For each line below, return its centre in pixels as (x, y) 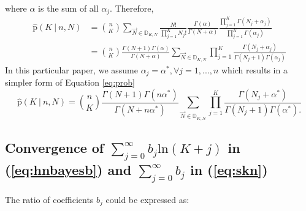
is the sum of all (68, 8)
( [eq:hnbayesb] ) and (68, 170)
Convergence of (55, 147)
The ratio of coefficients (49, 199)
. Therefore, (132, 8)
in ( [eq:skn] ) (229, 170)
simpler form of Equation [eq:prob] (70, 82)
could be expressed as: (147, 199)
